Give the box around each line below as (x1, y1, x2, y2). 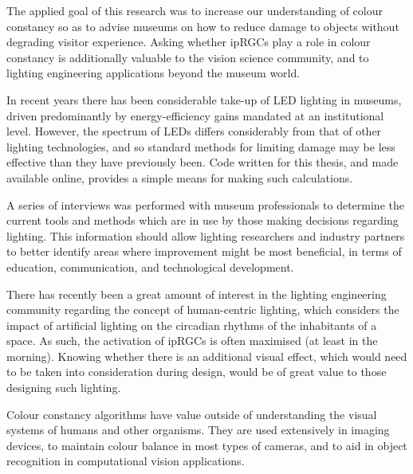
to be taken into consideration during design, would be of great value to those (6, 363, 387, 380)
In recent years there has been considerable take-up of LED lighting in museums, (6, 91, 402, 108)
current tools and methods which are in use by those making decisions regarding (6, 212, 399, 229)
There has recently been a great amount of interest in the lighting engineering (6, 285, 387, 302)
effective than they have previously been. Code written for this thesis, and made (6, 154, 399, 170)
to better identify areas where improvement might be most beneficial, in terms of (6, 243, 402, 260)
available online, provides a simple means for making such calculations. (6, 169, 353, 186)
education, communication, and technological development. (6, 258, 294, 275)
